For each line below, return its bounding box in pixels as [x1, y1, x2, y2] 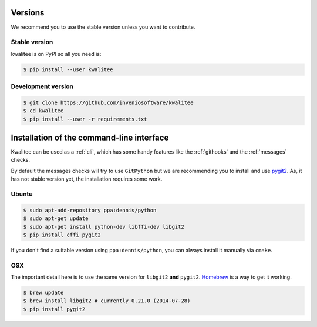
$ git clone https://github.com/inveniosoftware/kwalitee [23, 99, 194, 106]
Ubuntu [11, 190, 33, 198]
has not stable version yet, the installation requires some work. [11, 175, 163, 182]
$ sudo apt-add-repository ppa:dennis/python [23, 206, 157, 213]
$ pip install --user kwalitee [23, 66, 114, 73]
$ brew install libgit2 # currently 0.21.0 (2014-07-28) [23, 298, 191, 304]
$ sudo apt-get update [23, 215, 89, 222]
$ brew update [23, 289, 64, 296]
